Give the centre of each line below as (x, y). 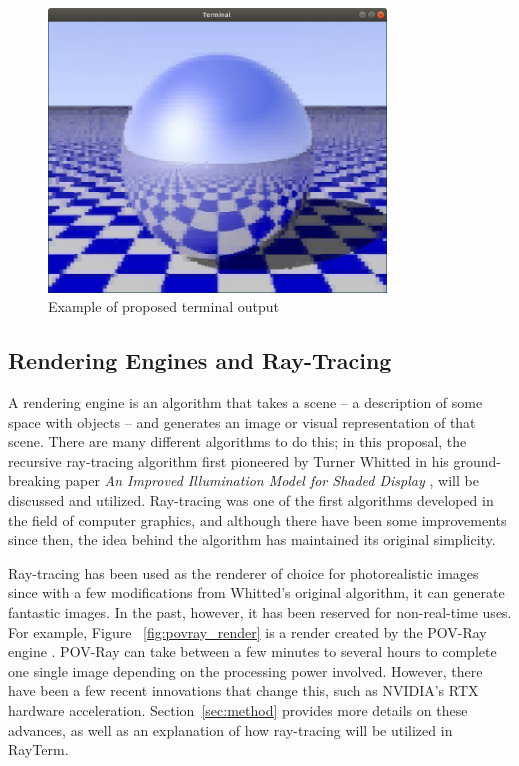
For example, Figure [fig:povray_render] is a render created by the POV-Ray (247, 631)
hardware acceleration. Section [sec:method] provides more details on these (238, 709)
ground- (477, 460)
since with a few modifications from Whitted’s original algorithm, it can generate (256, 592)
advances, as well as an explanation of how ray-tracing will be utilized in (230, 729)
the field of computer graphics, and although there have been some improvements (257, 519)
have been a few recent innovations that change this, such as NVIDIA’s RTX (243, 690)
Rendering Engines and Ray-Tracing (200, 360)
